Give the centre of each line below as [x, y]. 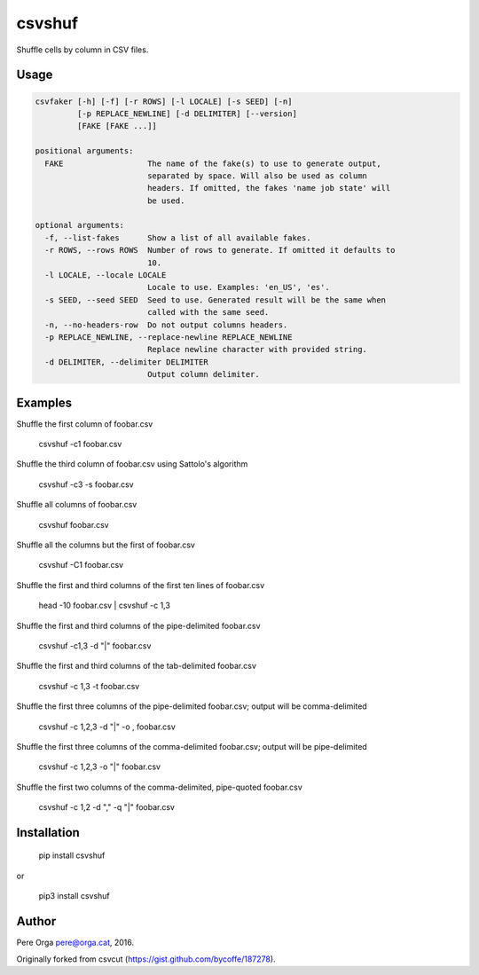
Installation [48, 833]
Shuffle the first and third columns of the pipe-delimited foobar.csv [138, 625]
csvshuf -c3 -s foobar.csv [86, 484]
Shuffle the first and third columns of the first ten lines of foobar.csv [141, 585]
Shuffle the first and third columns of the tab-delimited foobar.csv [137, 666]
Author [36, 921]
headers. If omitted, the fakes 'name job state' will [269, 188]
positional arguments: [84, 151]
